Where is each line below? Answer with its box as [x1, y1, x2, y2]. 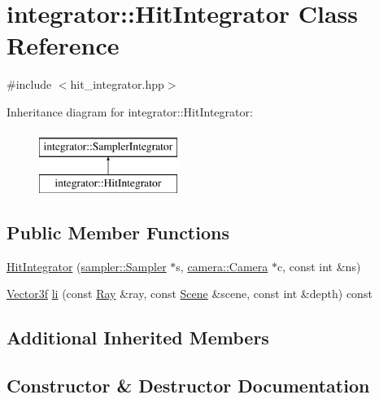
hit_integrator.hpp [70, 76, 164, 93]
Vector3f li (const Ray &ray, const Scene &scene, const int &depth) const [7, 285, 372, 302]
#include [7, 76, 52, 93]
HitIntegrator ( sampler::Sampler [7, 257, 167, 274]
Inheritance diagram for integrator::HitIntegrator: [7, 103, 253, 120]
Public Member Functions [7, 220, 229, 245]
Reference [7, 28, 120, 62]
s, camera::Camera [176, 257, 268, 274]
